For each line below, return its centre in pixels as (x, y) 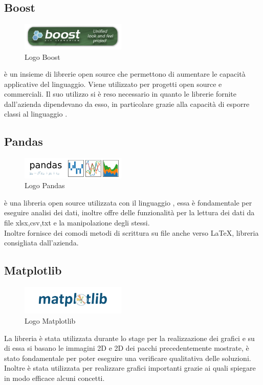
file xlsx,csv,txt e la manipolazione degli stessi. (77, 222)
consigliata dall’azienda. (41, 243)
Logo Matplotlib (50, 321)
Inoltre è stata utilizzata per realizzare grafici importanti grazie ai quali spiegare (130, 368)
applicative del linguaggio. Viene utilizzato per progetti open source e (113, 84)
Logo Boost (42, 56)
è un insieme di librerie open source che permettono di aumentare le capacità (125, 74)
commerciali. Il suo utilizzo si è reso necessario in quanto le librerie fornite (120, 94)
